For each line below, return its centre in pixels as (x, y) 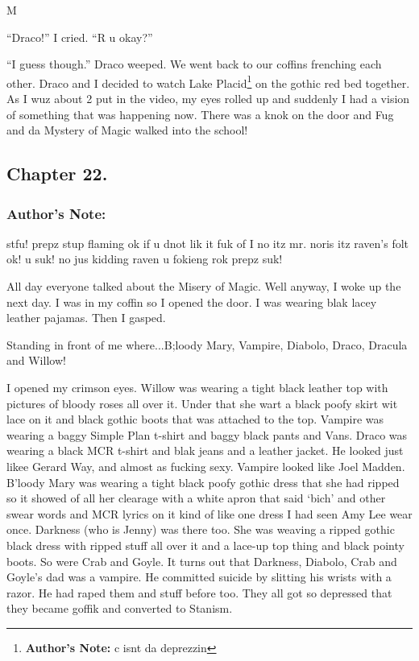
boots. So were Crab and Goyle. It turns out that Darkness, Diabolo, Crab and (202, 561)
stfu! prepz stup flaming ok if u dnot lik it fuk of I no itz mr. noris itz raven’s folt (208, 243)
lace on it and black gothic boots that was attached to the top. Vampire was (195, 419)
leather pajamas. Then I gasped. (86, 318)
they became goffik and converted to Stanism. (120, 608)
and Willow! (36, 360)
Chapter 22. (57, 174)
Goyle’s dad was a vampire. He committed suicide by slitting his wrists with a (199, 577)
